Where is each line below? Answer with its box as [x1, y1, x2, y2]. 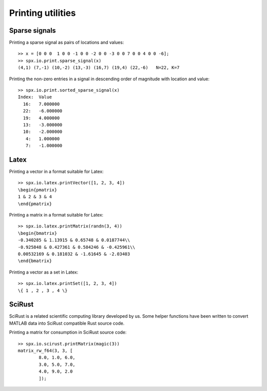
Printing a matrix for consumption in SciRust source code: [9, 330, 127, 335]
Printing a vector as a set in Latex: [9, 269, 79, 275]
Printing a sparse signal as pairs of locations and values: [9, 40, 124, 46]
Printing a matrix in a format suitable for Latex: [9, 212, 104, 218]
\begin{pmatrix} [18, 187, 57, 193]
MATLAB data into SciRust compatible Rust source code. [9, 320, 125, 326]
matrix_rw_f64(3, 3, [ [18, 347, 73, 353]
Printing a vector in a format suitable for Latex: [9, 168, 104, 174]
